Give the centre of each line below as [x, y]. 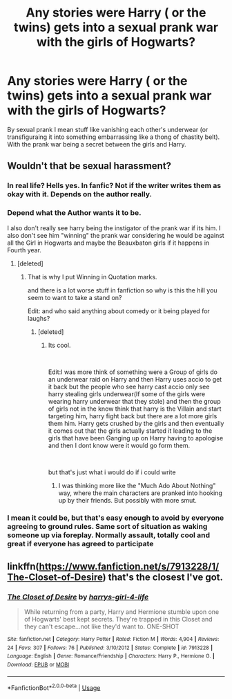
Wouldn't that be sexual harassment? [89, 166]
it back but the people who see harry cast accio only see [129, 386]
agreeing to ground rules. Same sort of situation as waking [107, 527]
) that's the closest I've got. [163, 577]
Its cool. [59, 345]
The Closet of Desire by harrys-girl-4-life [78, 597]
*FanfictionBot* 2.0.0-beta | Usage [54, 687]
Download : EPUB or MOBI [38, 665]
